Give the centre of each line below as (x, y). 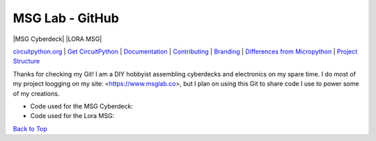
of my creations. (36, 93)
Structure (26, 61)
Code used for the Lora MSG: (72, 116)
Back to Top (30, 128)
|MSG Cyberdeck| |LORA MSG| (57, 39)
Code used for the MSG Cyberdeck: (82, 106)
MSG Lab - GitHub (66, 18)
